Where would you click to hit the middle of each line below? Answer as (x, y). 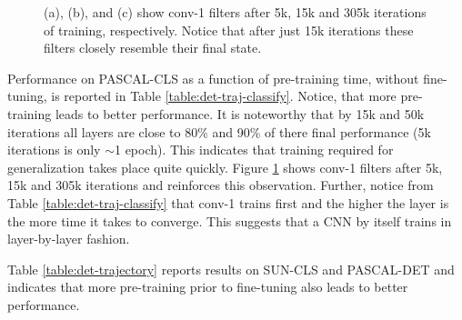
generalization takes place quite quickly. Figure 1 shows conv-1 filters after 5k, (225, 167)
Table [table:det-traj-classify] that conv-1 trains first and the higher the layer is (228, 202)
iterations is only (54, 150)
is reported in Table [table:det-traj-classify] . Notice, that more (224, 96)
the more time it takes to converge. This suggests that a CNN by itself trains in (230, 220)
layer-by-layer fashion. (69, 239)
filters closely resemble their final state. (153, 48)
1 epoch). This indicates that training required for (254, 150)
